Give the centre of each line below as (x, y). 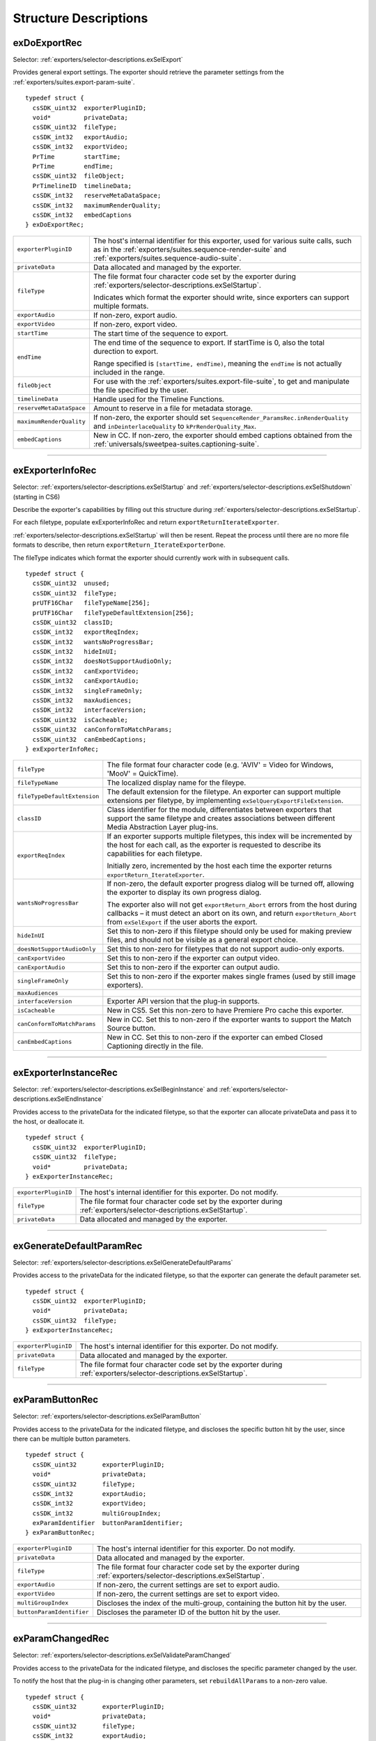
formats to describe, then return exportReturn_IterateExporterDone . (119, 545)
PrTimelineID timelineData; (82, 186)
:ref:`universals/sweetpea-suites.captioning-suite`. (176, 444)
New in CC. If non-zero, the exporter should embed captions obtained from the (223, 435)
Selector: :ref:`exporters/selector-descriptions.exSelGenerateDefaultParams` (123, 1262)
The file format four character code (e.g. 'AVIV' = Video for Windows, (220, 765)
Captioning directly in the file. (155, 1046)
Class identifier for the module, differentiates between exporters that (219, 810)
